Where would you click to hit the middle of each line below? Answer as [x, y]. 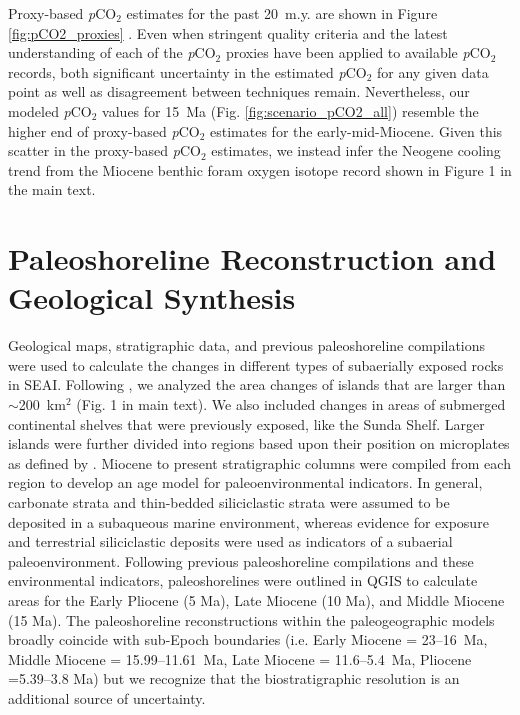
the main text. [52, 189]
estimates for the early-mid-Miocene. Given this [356, 130]
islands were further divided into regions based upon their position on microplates [259, 443]
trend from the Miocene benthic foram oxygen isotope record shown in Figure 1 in [260, 169]
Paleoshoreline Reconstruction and [252, 258]
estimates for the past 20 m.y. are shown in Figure [282, 13]
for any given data [433, 71]
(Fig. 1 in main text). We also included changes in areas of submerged [291, 404]
